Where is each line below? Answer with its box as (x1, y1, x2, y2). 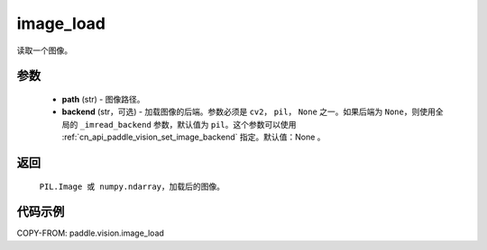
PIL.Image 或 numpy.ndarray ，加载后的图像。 (39, 181, 225, 192)
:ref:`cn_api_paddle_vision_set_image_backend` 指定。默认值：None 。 (61, 131, 326, 143)
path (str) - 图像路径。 (61, 94, 145, 104)
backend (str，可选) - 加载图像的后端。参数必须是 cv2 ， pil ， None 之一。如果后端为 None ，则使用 (61, 106, 436, 117)
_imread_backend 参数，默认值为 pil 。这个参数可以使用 (79, 119, 297, 129)
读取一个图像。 (16, 45, 72, 56)
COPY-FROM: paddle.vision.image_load (16, 228, 164, 238)
